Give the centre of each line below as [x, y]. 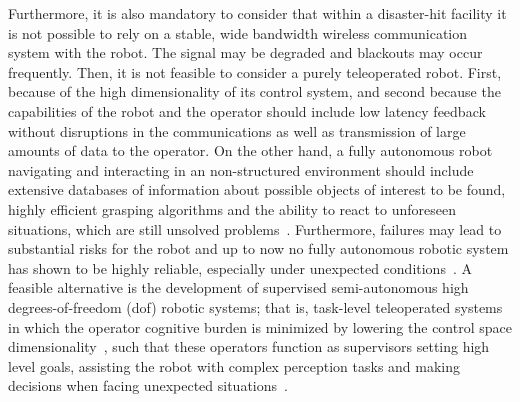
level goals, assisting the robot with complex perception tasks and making [234, 365]
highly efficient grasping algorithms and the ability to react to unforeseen [232, 208]
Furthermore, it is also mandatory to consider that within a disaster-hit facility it [257, 13]
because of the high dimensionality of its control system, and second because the [254, 91]
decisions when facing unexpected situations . [148, 385]
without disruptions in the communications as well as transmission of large [237, 130]
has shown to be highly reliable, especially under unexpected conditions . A [240, 267]
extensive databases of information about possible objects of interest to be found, [257, 189]
